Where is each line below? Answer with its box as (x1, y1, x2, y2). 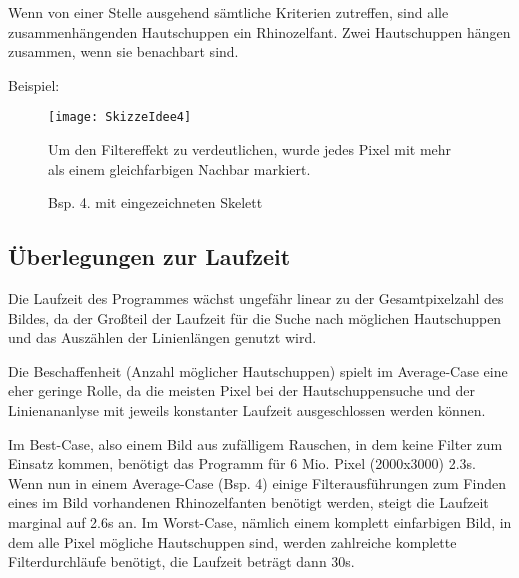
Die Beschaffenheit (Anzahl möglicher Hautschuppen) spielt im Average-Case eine (8, 360, 508, 381)
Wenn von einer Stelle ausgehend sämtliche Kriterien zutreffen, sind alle (8, 2, 449, 22)
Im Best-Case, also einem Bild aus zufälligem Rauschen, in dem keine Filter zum (8, 433, 503, 454)
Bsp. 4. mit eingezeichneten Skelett (48, 192, 263, 213)
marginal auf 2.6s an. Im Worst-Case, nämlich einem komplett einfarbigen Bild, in (8, 511, 512, 532)
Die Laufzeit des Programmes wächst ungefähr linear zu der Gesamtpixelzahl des (8, 288, 504, 309)
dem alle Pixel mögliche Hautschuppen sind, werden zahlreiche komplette (8, 531, 457, 552)
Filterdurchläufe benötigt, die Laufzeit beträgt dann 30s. (8, 551, 355, 572)
